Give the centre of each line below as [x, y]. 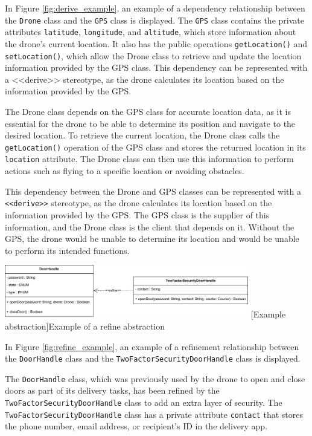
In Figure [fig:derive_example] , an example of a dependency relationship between [155, 8]
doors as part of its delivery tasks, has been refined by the [112, 390]
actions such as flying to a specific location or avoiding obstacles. [125, 171]
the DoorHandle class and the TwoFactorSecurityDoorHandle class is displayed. [153, 358]
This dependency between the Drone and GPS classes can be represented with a [153, 191]
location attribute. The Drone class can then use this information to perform [149, 159]
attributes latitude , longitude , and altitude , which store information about [151, 32]
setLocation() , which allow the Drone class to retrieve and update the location [153, 55]
